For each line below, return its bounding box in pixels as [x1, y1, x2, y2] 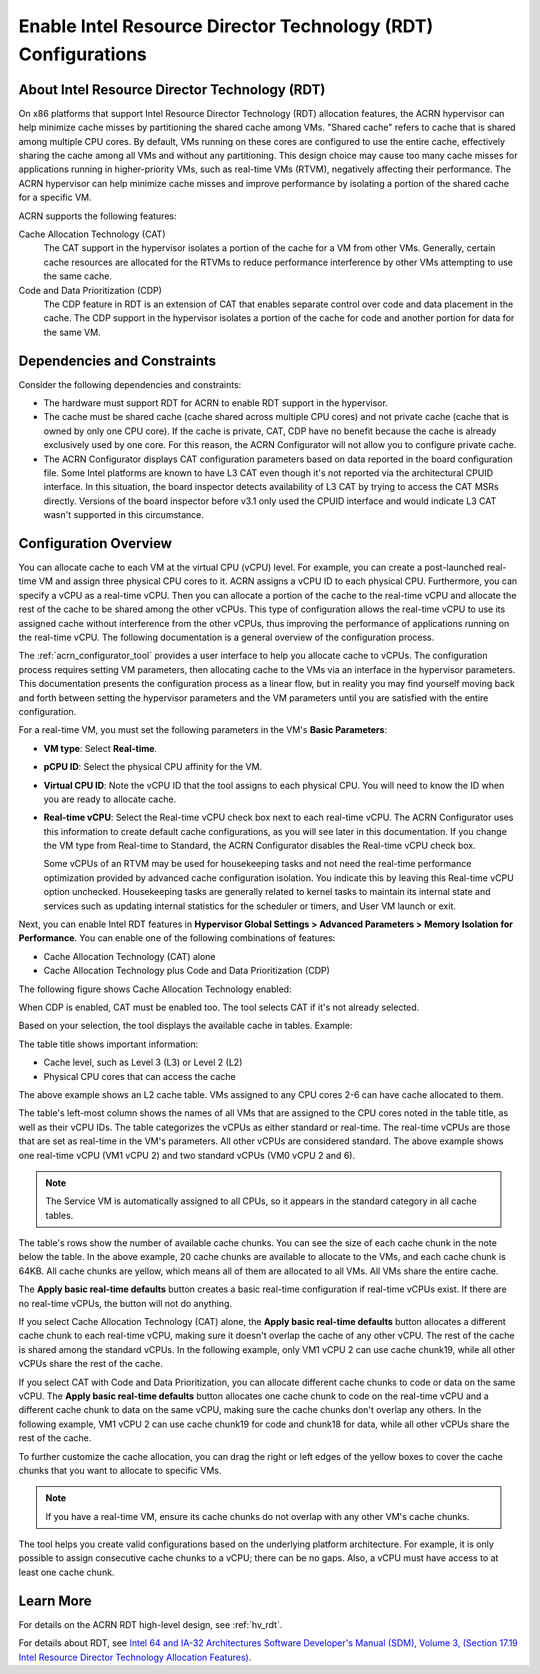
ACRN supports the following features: [18, 210, 177, 222]
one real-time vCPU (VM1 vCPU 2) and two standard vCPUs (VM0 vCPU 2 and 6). [18, 1149, 355, 1161]
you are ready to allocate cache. [43, 793, 177, 805]
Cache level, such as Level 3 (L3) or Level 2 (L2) [43, 1056, 243, 1069]
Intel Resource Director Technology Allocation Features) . [18, 1651, 252, 1663]
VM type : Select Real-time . [43, 742, 158, 754]
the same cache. [43, 270, 113, 282]
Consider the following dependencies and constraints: [18, 378, 242, 390]
